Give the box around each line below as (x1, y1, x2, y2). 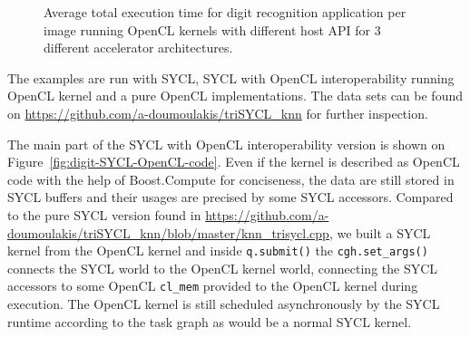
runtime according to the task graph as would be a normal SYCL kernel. (7, 312, 412, 331)
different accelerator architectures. (44, 38, 233, 57)
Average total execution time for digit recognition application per (44, 3, 406, 21)
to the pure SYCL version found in (7, 205, 201, 224)
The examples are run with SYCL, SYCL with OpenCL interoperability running (7, 68, 455, 87)
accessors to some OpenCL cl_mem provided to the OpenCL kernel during (7, 276, 418, 295)
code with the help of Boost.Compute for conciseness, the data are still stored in (7, 169, 455, 188)
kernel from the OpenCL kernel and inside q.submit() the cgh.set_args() (7, 241, 428, 260)
